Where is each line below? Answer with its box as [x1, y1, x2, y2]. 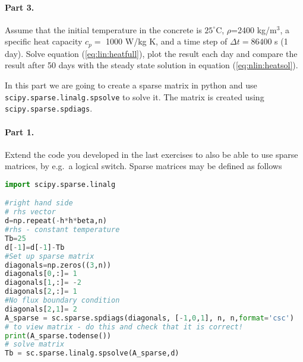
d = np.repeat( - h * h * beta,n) [5, 217, 107, 226]
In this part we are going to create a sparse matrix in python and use [5, 79, 257, 91]
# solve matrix [5, 340, 65, 349]
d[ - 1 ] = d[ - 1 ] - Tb [5, 243, 65, 252]
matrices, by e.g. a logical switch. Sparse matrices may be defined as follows [5, 160, 282, 172]
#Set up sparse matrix [5, 252, 94, 261]
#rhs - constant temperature [5, 226, 120, 234]
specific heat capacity [5, 35, 83, 47]
